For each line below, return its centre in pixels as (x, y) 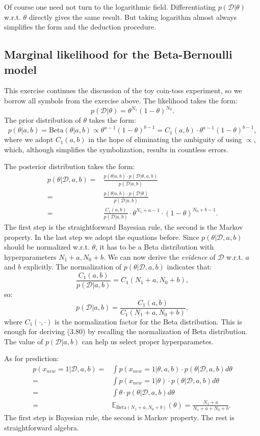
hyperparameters (30, 256)
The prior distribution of (43, 120)
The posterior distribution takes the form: (70, 166)
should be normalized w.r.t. (47, 247)
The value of (24, 341)
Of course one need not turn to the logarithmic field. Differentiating (110, 7)
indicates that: (189, 267)
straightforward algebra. (42, 427)
